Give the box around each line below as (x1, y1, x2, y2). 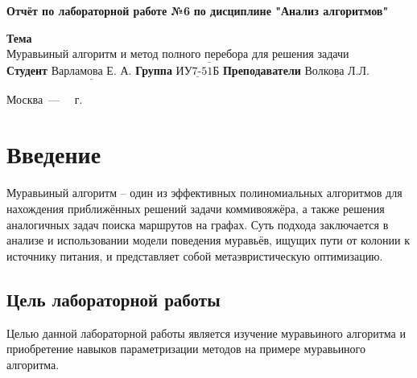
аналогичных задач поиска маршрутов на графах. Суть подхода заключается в (6, 216, 389, 232)
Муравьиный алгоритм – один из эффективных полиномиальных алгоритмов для (6, 184, 403, 201)
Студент (6, 62, 47, 79)
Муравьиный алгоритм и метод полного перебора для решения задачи (6, 49, 349, 61)
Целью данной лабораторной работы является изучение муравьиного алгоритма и (6, 324, 406, 341)
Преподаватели (222, 62, 301, 79)
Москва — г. (6, 90, 83, 107)
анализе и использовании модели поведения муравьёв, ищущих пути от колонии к (6, 232, 410, 249)
